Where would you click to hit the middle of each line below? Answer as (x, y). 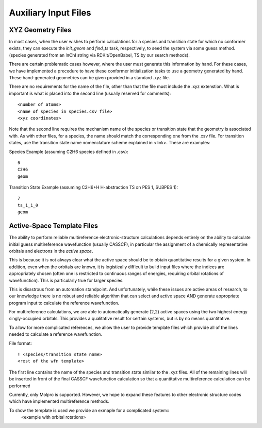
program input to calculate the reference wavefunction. (64, 303)
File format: (20, 343)
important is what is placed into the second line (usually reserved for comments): (90, 93)
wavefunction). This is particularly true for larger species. (66, 280)
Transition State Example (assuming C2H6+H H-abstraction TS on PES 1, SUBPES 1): (93, 188)
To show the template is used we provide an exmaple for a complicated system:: (89, 410)
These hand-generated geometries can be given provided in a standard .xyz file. (90, 78)
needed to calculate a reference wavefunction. (56, 334)
